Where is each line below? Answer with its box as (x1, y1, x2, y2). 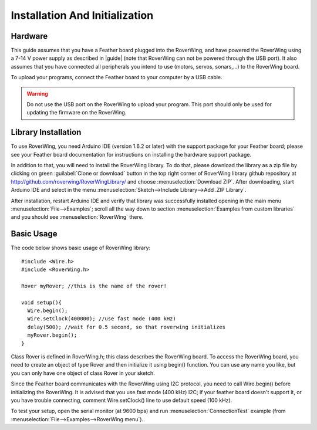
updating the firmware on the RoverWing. (26, 109, 127, 116)
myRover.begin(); (27, 332, 77, 338)
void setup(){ (21, 299, 62, 306)
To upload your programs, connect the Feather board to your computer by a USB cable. (11, 74, 222, 81)
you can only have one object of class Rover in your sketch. (11, 370, 155, 377)
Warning (26, 90, 48, 97)
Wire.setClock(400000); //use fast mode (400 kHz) (27, 316, 176, 322)
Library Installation (11, 127, 82, 137)
